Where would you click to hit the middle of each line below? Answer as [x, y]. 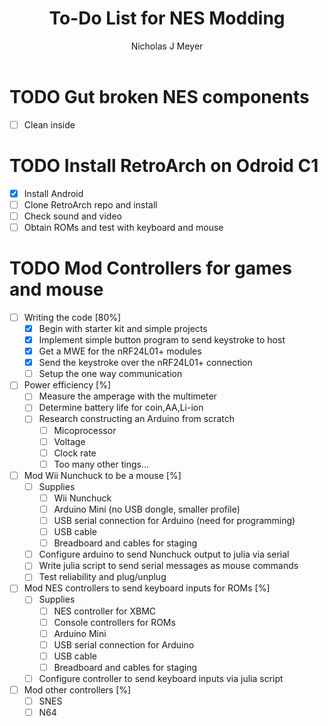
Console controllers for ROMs [114, 622]
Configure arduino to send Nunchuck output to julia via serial [164, 554]
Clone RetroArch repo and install [90, 204]
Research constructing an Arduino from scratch [136, 419]
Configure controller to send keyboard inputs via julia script [161, 678]
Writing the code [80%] [72, 317]
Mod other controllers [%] [77, 689]
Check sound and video [72, 216]
